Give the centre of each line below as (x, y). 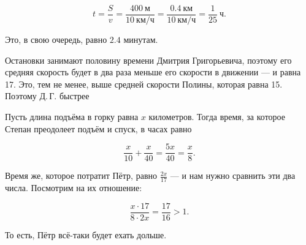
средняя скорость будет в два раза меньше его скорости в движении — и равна (153, 72)
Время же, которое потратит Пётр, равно (81, 175)
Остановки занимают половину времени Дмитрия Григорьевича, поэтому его (148, 60)
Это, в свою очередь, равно (56, 40)
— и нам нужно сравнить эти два (233, 175)
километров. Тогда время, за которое (217, 117)
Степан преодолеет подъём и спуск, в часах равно (98, 128)
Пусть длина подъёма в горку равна (72, 117)
